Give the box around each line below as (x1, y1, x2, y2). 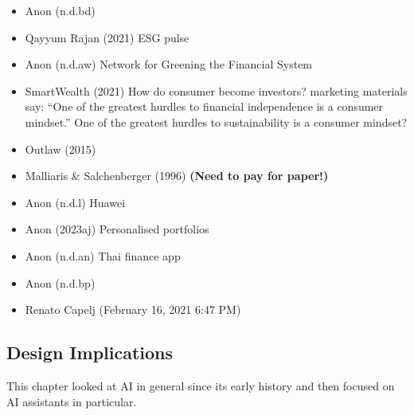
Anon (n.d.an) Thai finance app (25, 247, 181, 264)
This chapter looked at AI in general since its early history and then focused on (6, 377, 395, 393)
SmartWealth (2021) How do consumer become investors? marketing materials (25, 82, 408, 99)
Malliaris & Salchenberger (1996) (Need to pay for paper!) (25, 167, 329, 184)
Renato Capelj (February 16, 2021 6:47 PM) (25, 301, 241, 318)
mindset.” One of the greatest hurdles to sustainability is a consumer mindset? (25, 113, 408, 130)
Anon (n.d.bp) (25, 274, 96, 291)
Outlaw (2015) (25, 140, 96, 157)
